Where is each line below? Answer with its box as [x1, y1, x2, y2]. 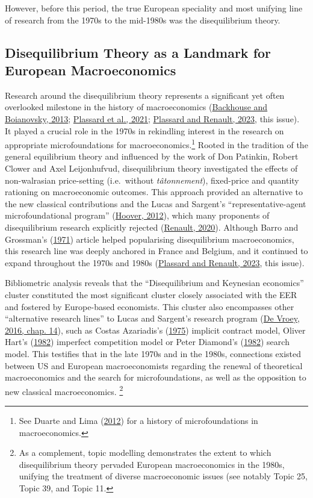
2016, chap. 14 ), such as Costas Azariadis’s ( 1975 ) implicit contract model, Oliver [5, 323, 306, 336]
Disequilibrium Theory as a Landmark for [5, 43, 271, 61]
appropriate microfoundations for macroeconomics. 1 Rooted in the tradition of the [5, 137, 308, 151]
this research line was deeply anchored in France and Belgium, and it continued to [5, 244, 308, 257]
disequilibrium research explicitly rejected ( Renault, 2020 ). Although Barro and [5, 220, 299, 233]
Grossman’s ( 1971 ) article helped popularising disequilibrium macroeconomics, [5, 232, 294, 245]
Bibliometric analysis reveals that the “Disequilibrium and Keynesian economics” [5, 276, 304, 289]
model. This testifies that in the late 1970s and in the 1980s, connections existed [5, 347, 302, 359]
